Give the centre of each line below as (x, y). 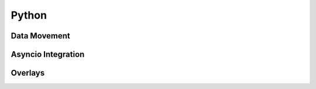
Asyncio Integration (48, 54)
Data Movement (40, 36)
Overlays (28, 73)
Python (29, 15)
